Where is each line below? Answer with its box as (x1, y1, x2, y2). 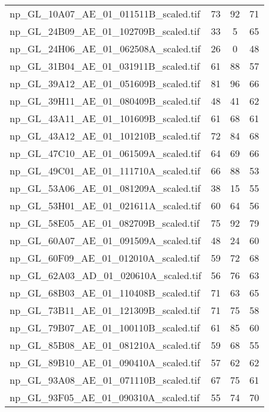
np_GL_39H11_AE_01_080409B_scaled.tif (10, 94, 200, 108)
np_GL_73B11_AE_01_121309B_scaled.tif (10, 303, 200, 317)
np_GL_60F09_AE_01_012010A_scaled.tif (10, 251, 200, 265)
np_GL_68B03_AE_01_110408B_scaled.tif (10, 286, 200, 300)
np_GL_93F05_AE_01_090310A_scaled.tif (10, 390, 200, 404)
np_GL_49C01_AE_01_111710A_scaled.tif (10, 164, 200, 177)
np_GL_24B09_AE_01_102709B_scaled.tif (10, 24, 200, 38)
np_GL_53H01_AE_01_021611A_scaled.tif (10, 198, 201, 212)
